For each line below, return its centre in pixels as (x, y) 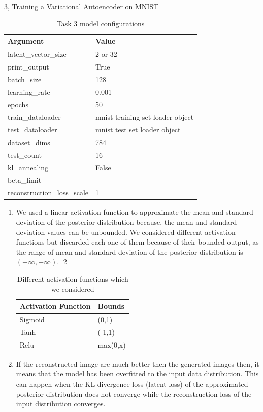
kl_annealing (28, 167)
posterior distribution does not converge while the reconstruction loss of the (134, 393)
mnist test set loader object (138, 130)
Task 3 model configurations (101, 23)
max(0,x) (112, 344)
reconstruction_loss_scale (48, 193)
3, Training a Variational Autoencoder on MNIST (81, 6)
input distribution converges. (61, 404)
